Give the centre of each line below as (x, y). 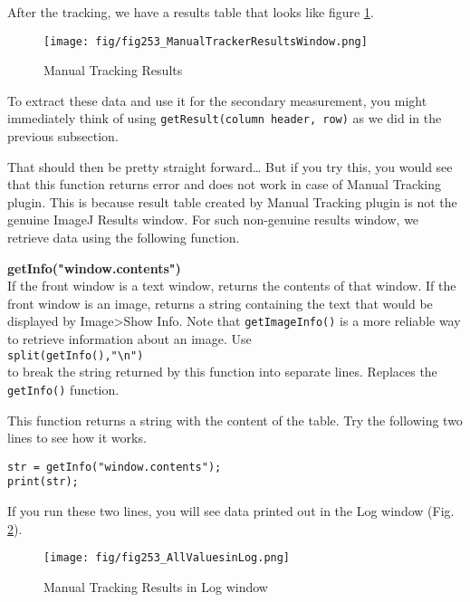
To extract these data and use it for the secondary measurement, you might (217, 100)
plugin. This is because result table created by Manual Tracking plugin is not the (232, 201)
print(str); (43, 482)
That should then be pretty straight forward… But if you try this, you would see (230, 166)
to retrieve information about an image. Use (129, 339)
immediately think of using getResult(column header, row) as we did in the (225, 118)
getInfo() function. (63, 389)
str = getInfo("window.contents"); (115, 467)
